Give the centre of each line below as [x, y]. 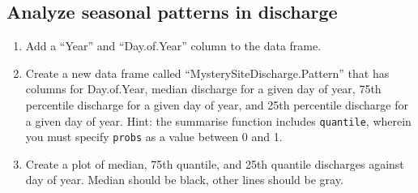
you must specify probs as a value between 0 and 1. [154, 137]
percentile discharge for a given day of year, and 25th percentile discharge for [217, 104]
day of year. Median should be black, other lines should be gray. [184, 180]
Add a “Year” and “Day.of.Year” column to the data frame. [173, 46]
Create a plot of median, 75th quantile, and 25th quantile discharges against [215, 163]
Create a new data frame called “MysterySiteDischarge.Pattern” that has [207, 73]
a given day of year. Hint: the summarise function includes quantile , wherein [218, 120]
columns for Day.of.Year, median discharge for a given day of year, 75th [203, 89]
